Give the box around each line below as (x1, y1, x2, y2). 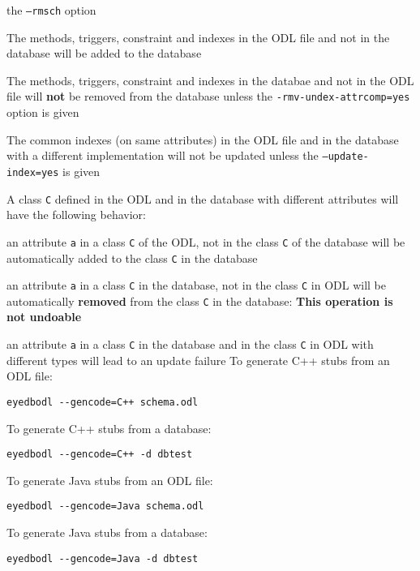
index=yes (6, 166, 59, 178)
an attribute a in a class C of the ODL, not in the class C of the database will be (6, 233, 405, 250)
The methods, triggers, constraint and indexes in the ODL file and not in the (6, 28, 390, 45)
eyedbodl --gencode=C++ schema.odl (6, 396, 199, 408)
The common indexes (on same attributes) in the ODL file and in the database (6, 131, 399, 148)
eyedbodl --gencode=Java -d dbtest (6, 552, 199, 565)
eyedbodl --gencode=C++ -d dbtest (6, 449, 193, 461)
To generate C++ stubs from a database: (6, 419, 212, 436)
